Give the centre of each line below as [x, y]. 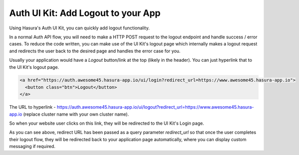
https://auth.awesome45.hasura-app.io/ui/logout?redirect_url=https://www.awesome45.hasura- [155, 107]
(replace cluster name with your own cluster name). [76, 114]
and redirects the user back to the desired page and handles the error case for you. [95, 51]
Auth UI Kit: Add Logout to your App [85, 13]
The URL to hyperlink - [32, 107]
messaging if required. [32, 147]
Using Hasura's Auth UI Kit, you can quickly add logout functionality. [79, 28]
